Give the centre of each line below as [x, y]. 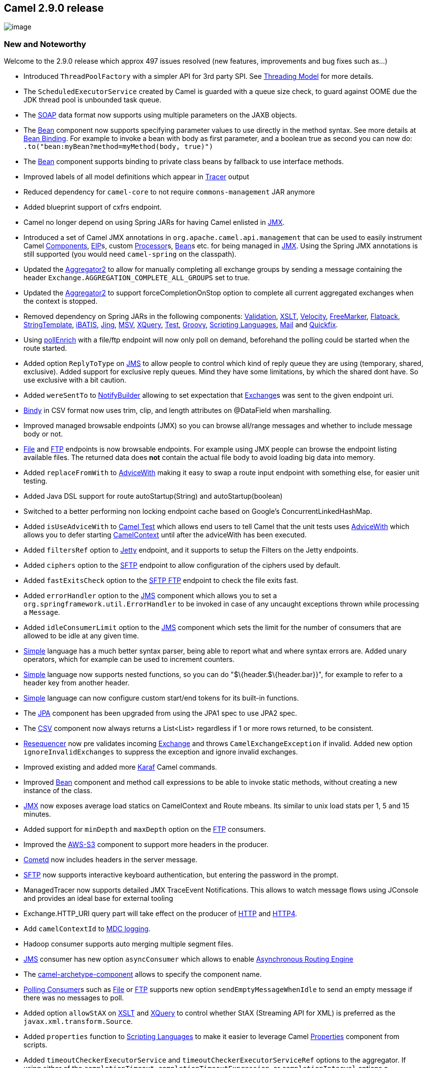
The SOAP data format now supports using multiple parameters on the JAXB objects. [160, 115]
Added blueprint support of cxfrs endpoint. [93, 207]
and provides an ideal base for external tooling [98, 898]
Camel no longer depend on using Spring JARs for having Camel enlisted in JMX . [154, 222]
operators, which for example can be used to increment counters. [129, 659]
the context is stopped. [61, 301]
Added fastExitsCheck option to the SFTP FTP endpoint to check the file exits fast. [161, 581]
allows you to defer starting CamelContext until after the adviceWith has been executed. [165, 535]
